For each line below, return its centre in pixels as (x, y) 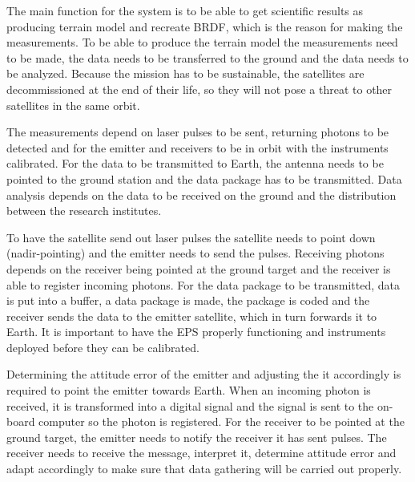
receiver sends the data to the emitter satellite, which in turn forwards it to (192, 316)
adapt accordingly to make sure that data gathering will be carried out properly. (204, 469)
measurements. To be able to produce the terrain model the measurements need (202, 42)
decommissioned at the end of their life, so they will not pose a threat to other (199, 89)
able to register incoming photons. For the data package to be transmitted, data (203, 284)
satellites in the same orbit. (73, 105)
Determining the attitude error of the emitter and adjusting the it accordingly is (204, 374)
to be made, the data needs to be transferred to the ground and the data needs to (207, 57)
